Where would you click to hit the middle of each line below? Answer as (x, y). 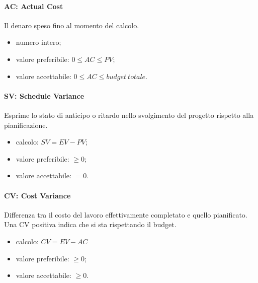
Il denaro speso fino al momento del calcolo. (72, 25)
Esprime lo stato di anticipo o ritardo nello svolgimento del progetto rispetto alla (129, 115)
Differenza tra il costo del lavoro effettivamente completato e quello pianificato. (126, 214)
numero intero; (38, 42)
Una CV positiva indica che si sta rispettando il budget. (90, 224)
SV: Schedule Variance (44, 95)
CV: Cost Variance (37, 195)
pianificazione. (26, 125)
